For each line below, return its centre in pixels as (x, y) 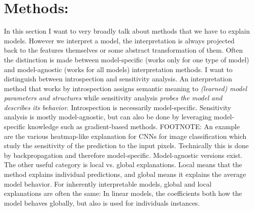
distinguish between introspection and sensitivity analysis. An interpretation (118, 79)
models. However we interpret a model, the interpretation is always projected (119, 40)
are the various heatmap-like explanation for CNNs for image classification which (125, 136)
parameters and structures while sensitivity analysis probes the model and (113, 98)
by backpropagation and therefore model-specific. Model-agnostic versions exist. (123, 155)
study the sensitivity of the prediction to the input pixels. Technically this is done (127, 145)
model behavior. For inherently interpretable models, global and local (108, 183)
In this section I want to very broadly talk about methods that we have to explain (127, 31)
